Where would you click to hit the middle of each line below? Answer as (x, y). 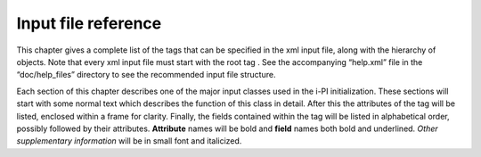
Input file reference (89, 23)
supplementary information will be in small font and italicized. (129, 141)
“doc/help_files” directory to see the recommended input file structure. (146, 75)
